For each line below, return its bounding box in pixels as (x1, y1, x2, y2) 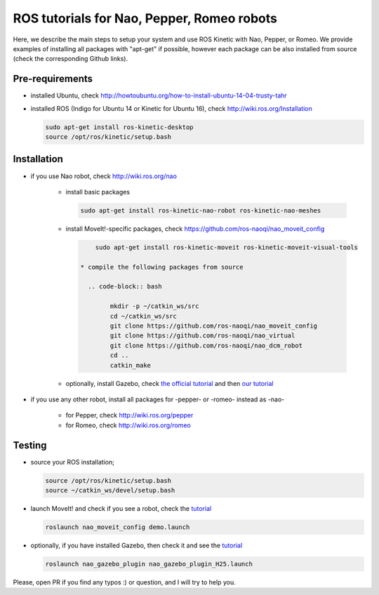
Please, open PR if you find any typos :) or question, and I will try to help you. (13, 577, 236, 586)
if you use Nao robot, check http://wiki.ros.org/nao (30, 172, 177, 180)
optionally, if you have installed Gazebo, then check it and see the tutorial (30, 541, 243, 549)
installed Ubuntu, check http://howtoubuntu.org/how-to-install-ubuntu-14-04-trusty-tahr (30, 91, 287, 100)
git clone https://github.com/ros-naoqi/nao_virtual (109, 332, 295, 340)
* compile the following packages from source (80, 263, 244, 271)
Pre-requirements (13, 73, 93, 85)
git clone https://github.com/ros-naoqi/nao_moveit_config (109, 321, 318, 330)
